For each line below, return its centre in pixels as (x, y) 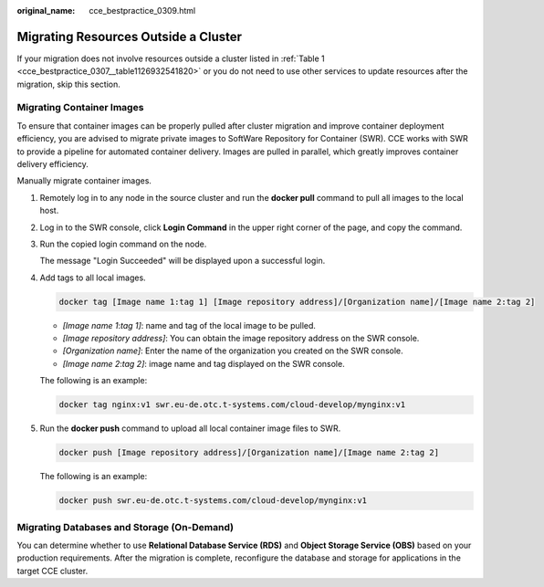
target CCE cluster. (52, 571)
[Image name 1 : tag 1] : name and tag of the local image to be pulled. (189, 325)
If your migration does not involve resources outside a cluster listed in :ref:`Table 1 (171, 58)
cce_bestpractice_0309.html (142, 10)
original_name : (46, 10)
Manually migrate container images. (84, 181)
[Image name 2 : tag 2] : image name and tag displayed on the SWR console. (204, 363)
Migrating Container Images (80, 108)
